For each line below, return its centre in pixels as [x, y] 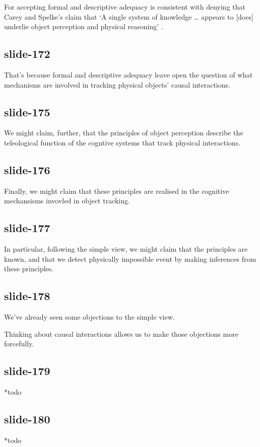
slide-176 [27, 169]
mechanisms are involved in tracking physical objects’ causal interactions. [117, 84]
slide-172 [27, 54]
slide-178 [27, 296]
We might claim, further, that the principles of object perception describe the [124, 133]
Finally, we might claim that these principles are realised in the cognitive [117, 191]
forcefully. [19, 344]
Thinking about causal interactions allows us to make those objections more [121, 333]
